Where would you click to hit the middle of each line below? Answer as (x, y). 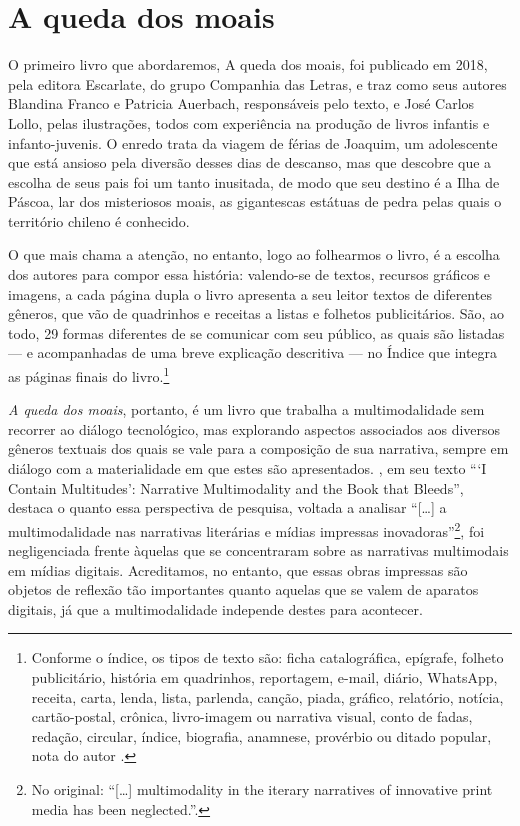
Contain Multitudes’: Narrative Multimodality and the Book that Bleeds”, (236, 487)
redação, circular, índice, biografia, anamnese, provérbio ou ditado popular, (261, 735)
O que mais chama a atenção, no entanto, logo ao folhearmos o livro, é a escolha (254, 254)
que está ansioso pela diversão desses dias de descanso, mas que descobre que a (250, 162)
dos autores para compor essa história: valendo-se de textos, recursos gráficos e (249, 274)
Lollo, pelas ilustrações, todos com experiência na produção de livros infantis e (249, 122)
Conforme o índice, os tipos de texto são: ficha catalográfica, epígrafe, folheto (267, 657)
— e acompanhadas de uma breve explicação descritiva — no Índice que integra (253, 352)
